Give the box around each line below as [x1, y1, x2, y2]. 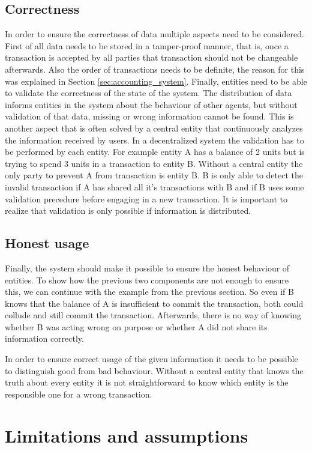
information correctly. [5, 332, 84, 345]
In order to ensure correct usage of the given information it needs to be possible [5, 353, 298, 365]
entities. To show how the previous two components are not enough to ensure [5, 273, 289, 286]
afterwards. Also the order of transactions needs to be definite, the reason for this [5, 62, 305, 75]
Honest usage [5, 234, 89, 252]
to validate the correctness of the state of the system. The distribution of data [5, 86, 292, 99]
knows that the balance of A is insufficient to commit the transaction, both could [5, 297, 304, 309]
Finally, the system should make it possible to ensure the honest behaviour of [5, 261, 290, 274]
